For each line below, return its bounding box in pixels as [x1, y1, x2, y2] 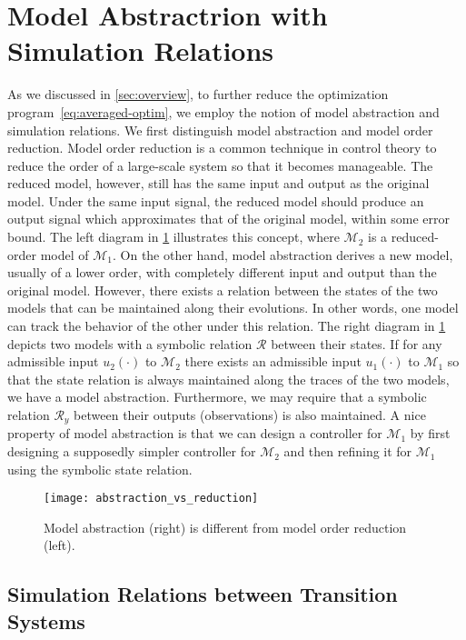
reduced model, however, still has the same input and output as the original [7, 174, 430, 193]
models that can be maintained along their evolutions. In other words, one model [7, 298, 459, 317]
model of [40, 245, 89, 264]
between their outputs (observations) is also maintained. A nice [74, 405, 426, 424]
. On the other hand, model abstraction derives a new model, [112, 245, 453, 264]
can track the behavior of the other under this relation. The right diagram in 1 [7, 316, 446, 335]
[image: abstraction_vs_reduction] [44, 492, 259, 505]
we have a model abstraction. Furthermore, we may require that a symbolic [7, 387, 427, 406]
